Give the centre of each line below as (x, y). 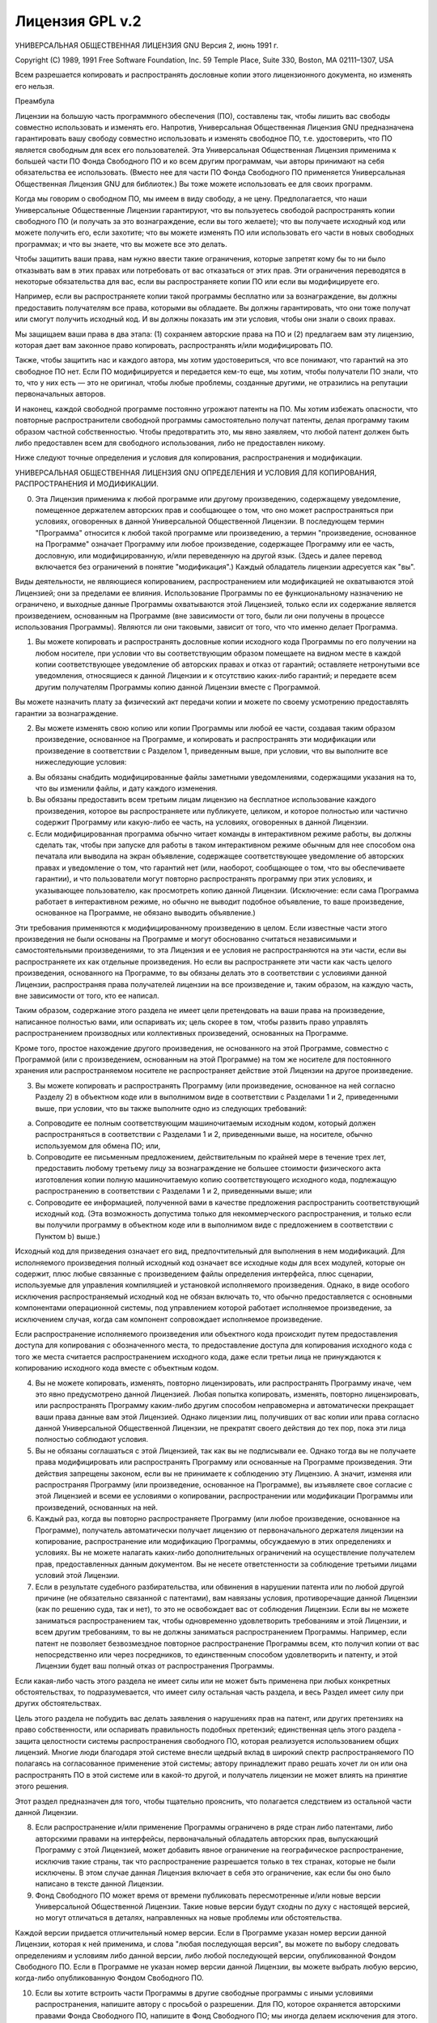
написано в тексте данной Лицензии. (100, 1884)
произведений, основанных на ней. (96, 1507)
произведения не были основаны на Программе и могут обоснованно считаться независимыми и (186, 939)
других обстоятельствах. (58, 1703)
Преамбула (35, 101)
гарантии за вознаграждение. (67, 713)
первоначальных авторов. (60, 394)
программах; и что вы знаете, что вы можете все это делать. (121, 244)
